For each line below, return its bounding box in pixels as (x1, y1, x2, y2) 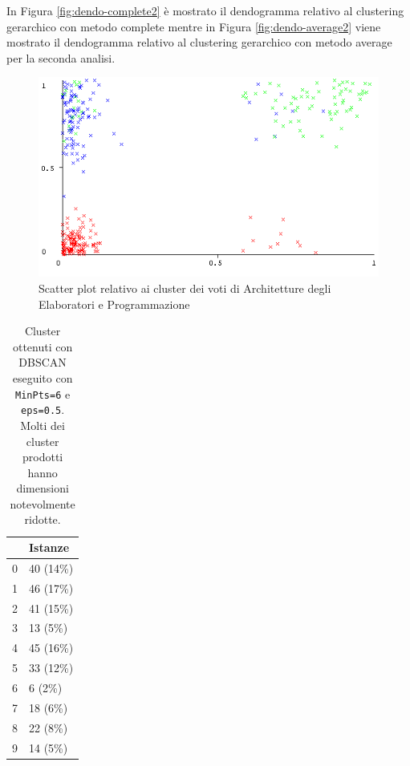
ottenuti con (12, 338, 73, 355)
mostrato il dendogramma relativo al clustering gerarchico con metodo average (6, 34, 392, 51)
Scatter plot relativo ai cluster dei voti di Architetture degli (39, 280, 331, 297)
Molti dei (20, 416, 65, 433)
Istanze (29, 539, 70, 556)
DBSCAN (18, 354, 67, 371)
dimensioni (16, 480, 69, 496)
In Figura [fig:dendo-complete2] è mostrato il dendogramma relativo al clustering (6, 2, 404, 18)
